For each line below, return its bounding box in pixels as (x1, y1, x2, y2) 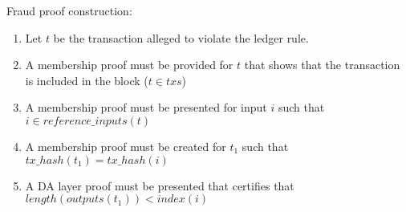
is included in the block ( (25, 71, 148, 88)
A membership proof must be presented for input (25, 99, 267, 116)
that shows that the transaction (244, 56, 400, 73)
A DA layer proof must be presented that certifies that (25, 177, 294, 194)
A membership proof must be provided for (25, 56, 233, 73)
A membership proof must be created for (25, 137, 226, 154)
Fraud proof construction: (6, 2, 132, 18)
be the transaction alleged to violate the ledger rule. (53, 29, 309, 46)
